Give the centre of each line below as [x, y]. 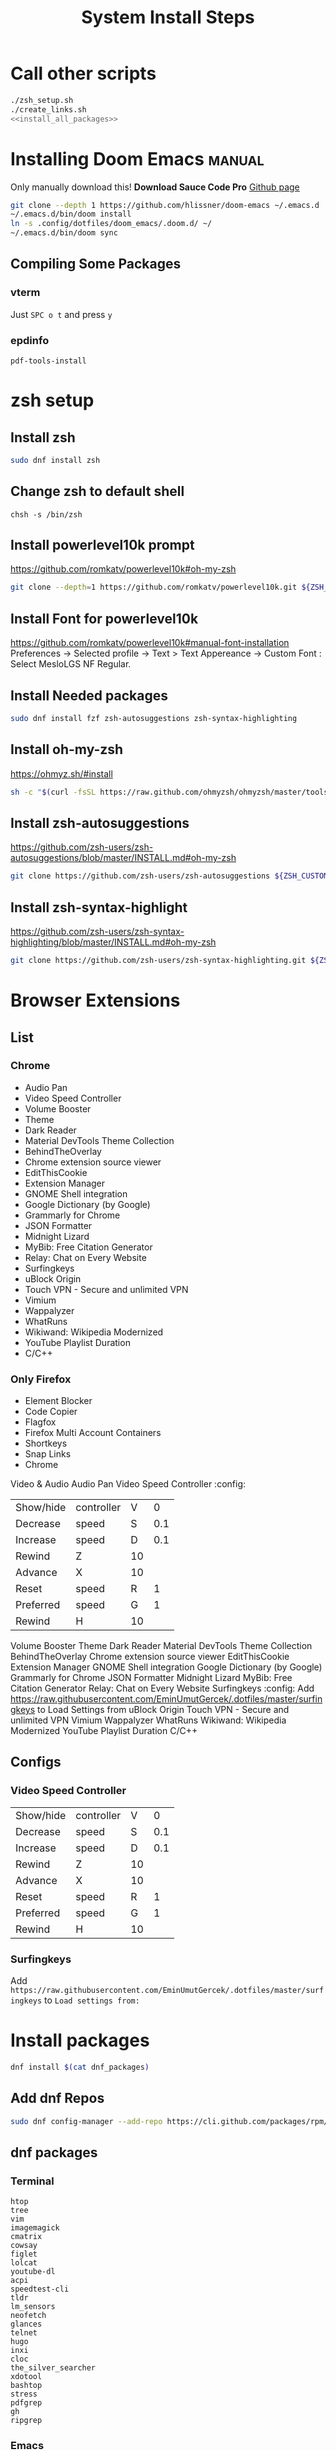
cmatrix [26, 2237]
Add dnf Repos [57, 2098]
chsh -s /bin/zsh [46, 514]
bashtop [26, 2386]
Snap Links [48, 1454]
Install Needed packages [89, 695]
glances [26, 2324]
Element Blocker [58, 1401]
